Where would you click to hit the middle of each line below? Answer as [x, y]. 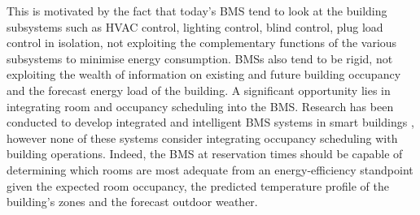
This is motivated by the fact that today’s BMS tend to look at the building [197, 11]
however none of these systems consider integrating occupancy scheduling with [202, 138]
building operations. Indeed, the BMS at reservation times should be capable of [205, 154]
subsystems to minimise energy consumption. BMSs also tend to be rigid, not [200, 58]
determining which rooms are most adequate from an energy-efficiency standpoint [210, 169]
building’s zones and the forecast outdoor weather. [132, 202]
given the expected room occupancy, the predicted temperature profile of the [198, 185]
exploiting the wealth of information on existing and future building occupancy [204, 74]
